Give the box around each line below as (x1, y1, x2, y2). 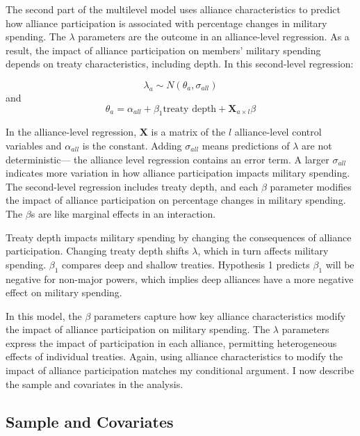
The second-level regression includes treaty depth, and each (6, 179, 259, 193)
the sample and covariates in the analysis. (6, 376, 183, 391)
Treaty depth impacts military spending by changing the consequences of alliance (6, 229, 352, 244)
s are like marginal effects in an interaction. (31, 206, 216, 220)
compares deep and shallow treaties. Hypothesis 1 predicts (62, 257, 310, 271)
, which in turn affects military (197, 243, 329, 258)
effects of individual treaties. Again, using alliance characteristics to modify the (6, 349, 343, 364)
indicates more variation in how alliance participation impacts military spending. (6, 165, 350, 180)
